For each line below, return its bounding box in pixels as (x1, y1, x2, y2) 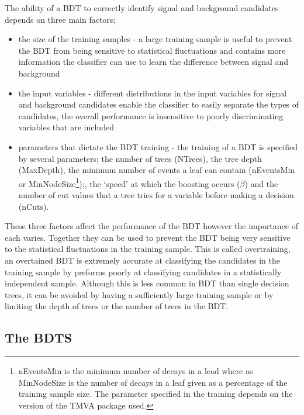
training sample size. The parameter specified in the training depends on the (18, 388, 293, 400)
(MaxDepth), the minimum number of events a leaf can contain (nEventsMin (18, 164, 295, 176)
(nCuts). (18, 200, 49, 212)
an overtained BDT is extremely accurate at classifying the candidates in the (5, 254, 280, 266)
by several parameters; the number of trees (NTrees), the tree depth (18, 152, 262, 164)
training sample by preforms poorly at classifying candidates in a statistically (5, 265, 282, 278)
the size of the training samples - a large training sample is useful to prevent (18, 33, 292, 45)
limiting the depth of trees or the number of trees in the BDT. (5, 300, 229, 312)
